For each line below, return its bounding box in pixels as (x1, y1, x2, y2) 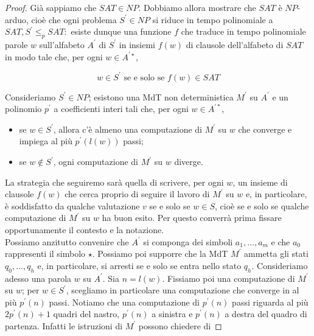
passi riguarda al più (232, 295, 309, 308)
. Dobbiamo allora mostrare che (138, 1, 256, 13)
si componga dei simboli (143, 235, 233, 248)
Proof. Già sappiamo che (5, 1, 97, 13)
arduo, (5, 13, 29, 26)
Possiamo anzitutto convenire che (5, 235, 129, 248)
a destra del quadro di (225, 307, 307, 320)
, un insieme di (232, 175, 288, 188)
